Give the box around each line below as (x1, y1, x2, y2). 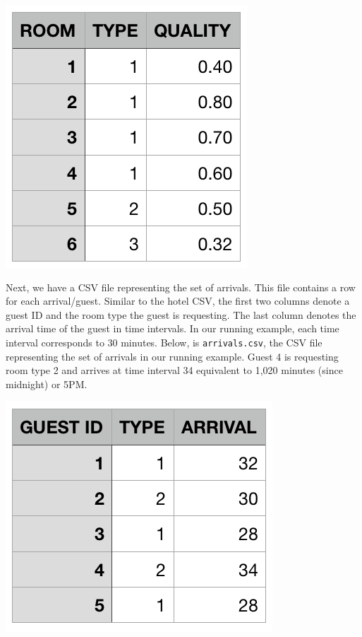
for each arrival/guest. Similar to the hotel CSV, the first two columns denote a (6, 293, 350, 308)
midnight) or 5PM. (6, 376, 88, 391)
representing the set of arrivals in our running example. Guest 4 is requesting (6, 349, 339, 363)
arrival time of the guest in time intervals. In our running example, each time (6, 321, 339, 336)
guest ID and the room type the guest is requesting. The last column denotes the (6, 307, 356, 322)
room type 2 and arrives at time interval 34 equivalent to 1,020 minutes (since (6, 363, 343, 378)
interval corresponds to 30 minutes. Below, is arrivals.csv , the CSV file (6, 334, 322, 349)
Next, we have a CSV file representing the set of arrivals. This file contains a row (6, 279, 356, 294)
